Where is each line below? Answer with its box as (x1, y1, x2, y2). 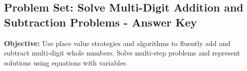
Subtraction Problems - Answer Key (4, 14, 197, 29)
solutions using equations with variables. (4, 57, 128, 67)
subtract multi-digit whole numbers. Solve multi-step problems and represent (4, 47, 240, 58)
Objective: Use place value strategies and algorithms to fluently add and (4, 37, 230, 48)
